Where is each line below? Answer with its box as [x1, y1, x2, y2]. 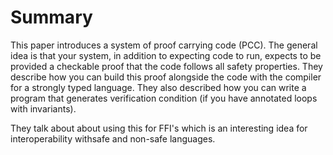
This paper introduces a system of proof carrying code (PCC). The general [10, 39, 318, 51]
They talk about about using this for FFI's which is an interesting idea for [10, 122, 308, 134]
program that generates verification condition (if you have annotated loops [10, 92, 318, 104]
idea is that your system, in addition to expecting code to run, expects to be [10, 49, 322, 61]
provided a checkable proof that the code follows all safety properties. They [10, 60, 323, 72]
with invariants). [10, 102, 77, 115]
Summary [10, 6, 93, 29]
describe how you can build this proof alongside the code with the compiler [10, 71, 322, 83]
